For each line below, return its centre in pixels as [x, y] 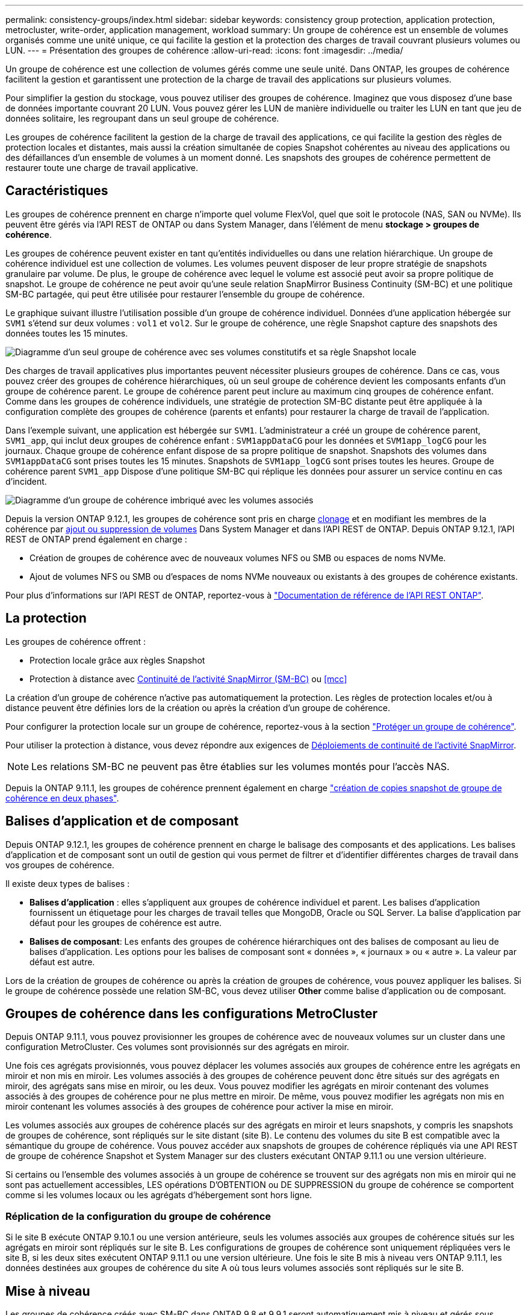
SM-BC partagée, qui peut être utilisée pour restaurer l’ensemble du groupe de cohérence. [185, 294]
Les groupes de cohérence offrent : [76, 641]
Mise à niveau [48, 1291]
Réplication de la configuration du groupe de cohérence [138, 1216]
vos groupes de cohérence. [60, 865]
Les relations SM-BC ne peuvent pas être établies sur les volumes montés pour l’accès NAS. [241, 766]
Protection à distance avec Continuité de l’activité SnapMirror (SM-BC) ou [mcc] [188, 679]
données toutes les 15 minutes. [67, 333]
